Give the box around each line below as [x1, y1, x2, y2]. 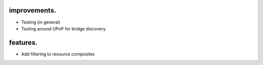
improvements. [9, 6, 56, 14]
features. [9, 39, 38, 47]
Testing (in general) [21, 19, 60, 25]
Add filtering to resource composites [21, 51, 95, 57]
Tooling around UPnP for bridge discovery [21, 26, 106, 31]
